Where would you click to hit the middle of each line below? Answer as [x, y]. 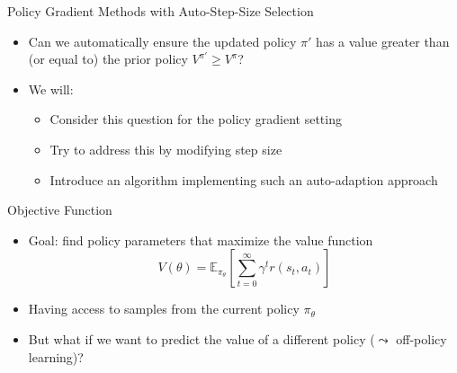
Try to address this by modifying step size [166, 149]
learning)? [56, 356]
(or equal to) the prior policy [108, 59]
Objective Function [60, 210]
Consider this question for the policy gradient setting [196, 119]
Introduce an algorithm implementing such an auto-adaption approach [244, 179]
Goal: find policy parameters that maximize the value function [201, 240]
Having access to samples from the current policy [164, 309]
